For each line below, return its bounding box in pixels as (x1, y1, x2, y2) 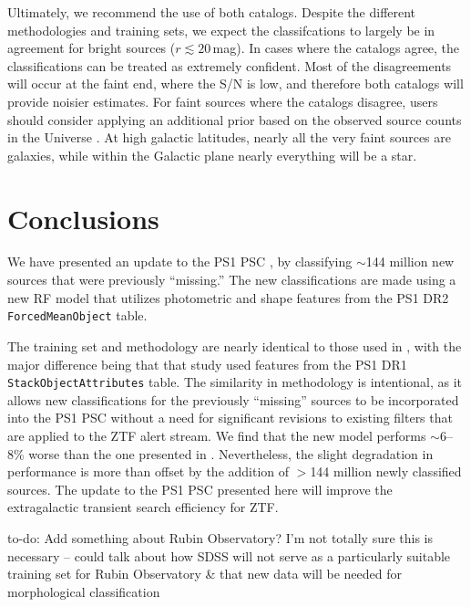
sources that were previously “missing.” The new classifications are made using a (7, 270, 456, 289)
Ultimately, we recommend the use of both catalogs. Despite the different (7, 3, 416, 21)
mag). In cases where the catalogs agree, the (212, 38, 460, 58)
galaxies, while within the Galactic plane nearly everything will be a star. (7, 145, 417, 164)
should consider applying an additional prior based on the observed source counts (7, 110, 462, 129)
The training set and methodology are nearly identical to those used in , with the (7, 336, 462, 355)
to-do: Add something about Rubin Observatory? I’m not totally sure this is (7, 528, 434, 547)
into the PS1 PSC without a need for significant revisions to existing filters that (7, 408, 453, 427)
